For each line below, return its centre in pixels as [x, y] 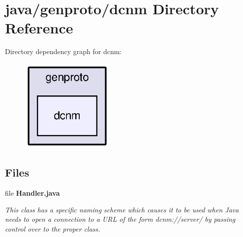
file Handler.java [32, 193]
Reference [39, 28]
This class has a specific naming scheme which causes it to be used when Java [122, 209]
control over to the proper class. [53, 228]
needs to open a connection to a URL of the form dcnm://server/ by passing [120, 219]
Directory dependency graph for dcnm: [63, 51]
